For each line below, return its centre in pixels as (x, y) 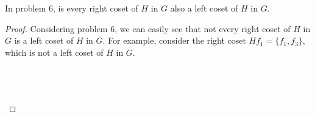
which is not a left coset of (54, 52)
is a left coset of (44, 40)
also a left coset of (204, 8)
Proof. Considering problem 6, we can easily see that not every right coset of (148, 28)
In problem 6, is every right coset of (72, 8)
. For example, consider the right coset (174, 40)
